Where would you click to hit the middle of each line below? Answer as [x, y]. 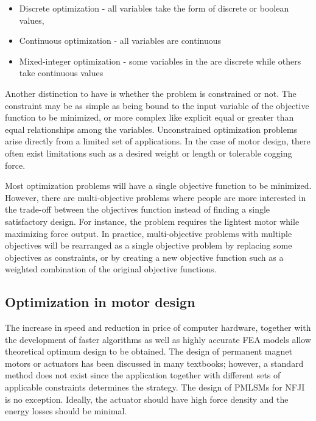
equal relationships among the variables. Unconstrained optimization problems [151, 129]
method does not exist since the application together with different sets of [143, 375]
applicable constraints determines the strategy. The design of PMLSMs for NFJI [155, 387]
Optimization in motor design [100, 302]
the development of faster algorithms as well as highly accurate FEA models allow [158, 339]
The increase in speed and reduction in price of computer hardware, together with [158, 327]
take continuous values [61, 73]
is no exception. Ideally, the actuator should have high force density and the [147, 399]
